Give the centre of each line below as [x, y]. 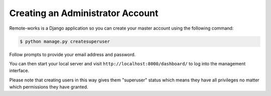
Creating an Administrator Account [84, 13]
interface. [19, 71]
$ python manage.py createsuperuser [65, 41]
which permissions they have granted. [49, 87]
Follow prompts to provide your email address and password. [73, 54]
